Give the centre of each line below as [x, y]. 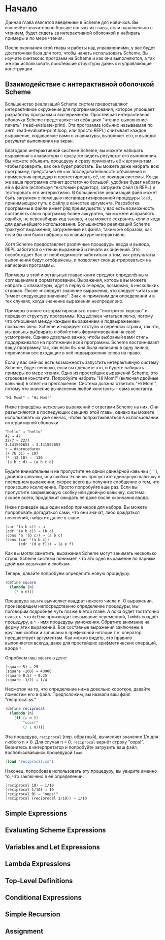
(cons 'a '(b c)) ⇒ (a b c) [34, 535]
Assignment [24, 931]
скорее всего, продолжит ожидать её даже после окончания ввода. [77, 497]
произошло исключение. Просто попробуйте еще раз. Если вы [71, 487]
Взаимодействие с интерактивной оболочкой [80, 84]
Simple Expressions [36, 814]
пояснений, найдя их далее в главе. [43, 517]
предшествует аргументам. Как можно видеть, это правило [68, 638]
